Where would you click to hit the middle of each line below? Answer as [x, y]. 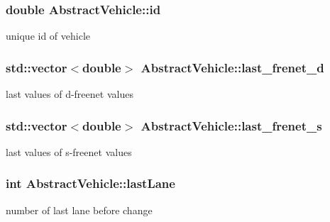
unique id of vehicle [48, 36]
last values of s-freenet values [69, 151]
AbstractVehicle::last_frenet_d [232, 67]
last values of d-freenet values [70, 94]
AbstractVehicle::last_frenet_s [231, 125]
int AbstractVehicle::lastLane [90, 183]
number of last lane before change [79, 210]
